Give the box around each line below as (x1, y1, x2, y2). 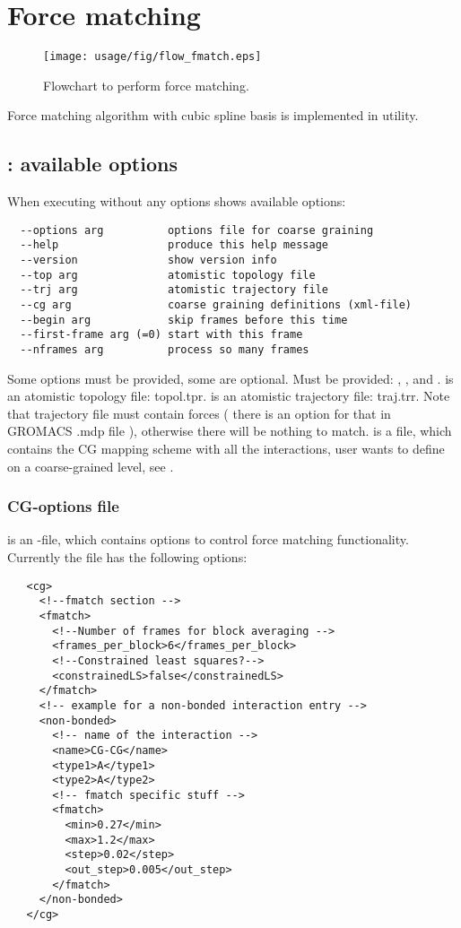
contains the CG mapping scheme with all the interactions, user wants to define (7, 439, 445, 458)
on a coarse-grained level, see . (7, 456, 174, 475)
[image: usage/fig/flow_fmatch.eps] (43, 50, 262, 64)
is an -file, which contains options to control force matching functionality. (7, 530, 409, 549)
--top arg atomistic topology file (20, 268, 316, 282)
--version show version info (20, 254, 277, 267)
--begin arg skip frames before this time (20, 313, 348, 326)
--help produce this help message (20, 239, 328, 252)
